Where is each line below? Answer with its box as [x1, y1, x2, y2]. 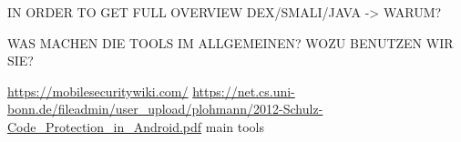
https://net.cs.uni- [192, 81, 295, 100]
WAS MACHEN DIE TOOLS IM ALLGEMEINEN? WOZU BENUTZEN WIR [7, 33, 454, 52]
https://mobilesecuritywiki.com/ [7, 81, 189, 100]
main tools [205, 117, 264, 136]
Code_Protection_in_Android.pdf [7, 117, 202, 136]
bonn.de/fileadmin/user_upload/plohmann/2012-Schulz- [7, 99, 323, 118]
